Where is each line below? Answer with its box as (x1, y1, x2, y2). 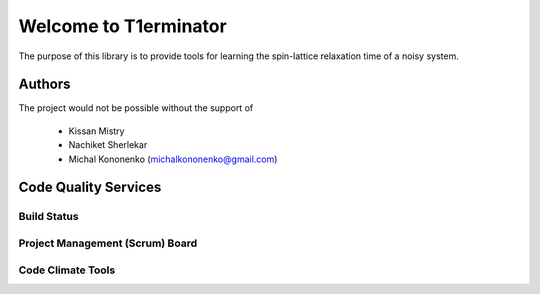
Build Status (18, 210, 79, 224)
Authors (18, 76, 71, 93)
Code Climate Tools (18, 263, 116, 277)
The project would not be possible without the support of (18, 102, 254, 114)
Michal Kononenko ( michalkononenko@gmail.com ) (68, 153, 278, 165)
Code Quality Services (18, 179, 162, 196)
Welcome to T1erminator (18, 15, 227, 37)
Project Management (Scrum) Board (18, 236, 198, 250)
